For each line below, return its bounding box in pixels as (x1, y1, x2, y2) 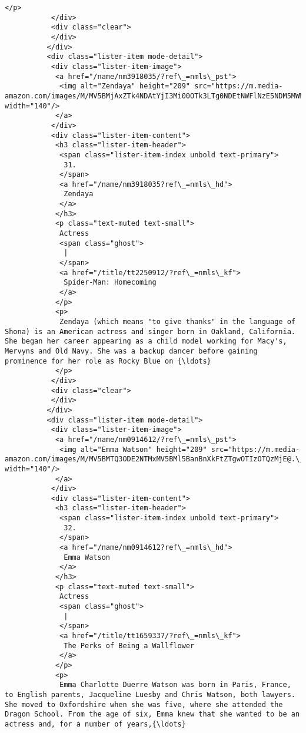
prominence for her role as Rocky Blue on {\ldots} (5, 356, 211, 365)
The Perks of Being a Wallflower (64, 641, 195, 650)
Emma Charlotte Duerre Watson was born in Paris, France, (59, 681, 291, 689)
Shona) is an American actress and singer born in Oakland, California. (5, 327, 295, 336)
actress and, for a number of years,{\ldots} (5, 719, 186, 728)
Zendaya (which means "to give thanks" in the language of (59, 318, 295, 326)
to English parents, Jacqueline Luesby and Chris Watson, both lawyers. (5, 690, 295, 699)
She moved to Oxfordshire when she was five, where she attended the (5, 700, 283, 709)
